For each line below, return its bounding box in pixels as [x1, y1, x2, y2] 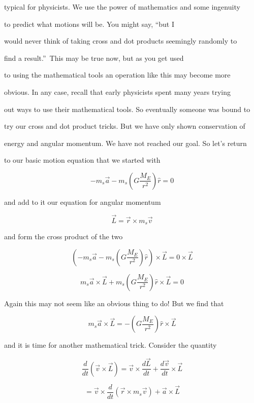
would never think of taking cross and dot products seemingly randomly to [4, 35, 237, 46]
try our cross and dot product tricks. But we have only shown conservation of [4, 121, 245, 131]
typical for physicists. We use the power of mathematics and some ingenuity [4, 2, 240, 12]
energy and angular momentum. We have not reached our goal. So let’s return [4, 137, 247, 148]
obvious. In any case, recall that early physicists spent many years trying [4, 86, 231, 97]
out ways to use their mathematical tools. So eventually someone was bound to [4, 103, 250, 114]
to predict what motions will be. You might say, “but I [4, 18, 175, 29]
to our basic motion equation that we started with [4, 155, 161, 165]
